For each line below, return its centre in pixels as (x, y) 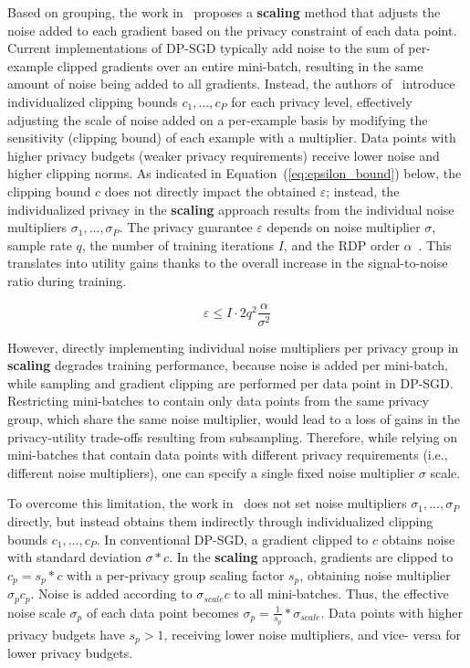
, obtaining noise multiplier (375, 574)
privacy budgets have (66, 634)
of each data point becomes (162, 612)
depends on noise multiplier (344, 227)
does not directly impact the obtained (210, 191)
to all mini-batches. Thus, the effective (341, 594)
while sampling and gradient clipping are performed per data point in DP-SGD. (230, 382)
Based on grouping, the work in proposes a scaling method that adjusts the (224, 12)
